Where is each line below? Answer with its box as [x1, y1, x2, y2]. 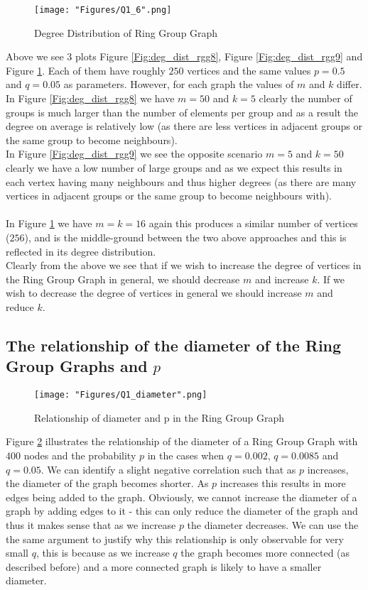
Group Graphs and [6, 355, 148, 377]
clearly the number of [259, 91, 352, 106]
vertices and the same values [187, 62, 311, 77]
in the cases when [147, 447, 224, 462]
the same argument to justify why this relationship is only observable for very [6, 531, 344, 546]
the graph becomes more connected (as [180, 545, 350, 560]
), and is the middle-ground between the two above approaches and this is [24, 229, 347, 244]
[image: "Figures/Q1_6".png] [34, 5, 172, 15]
